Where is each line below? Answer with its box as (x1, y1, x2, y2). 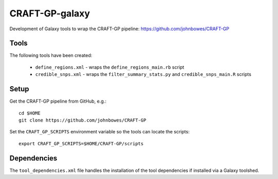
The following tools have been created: (9, 52, 93, 58)
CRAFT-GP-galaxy (9, 8, 90, 19)
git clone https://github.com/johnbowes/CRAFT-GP (19, 117, 147, 123)
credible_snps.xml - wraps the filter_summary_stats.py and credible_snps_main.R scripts (35, 71, 252, 77)
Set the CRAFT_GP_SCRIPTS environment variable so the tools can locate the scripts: (9, 129, 190, 135)
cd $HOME (19, 110, 41, 116)
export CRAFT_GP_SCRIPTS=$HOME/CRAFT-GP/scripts (19, 141, 144, 146)
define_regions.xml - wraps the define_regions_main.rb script (35, 64, 185, 70)
